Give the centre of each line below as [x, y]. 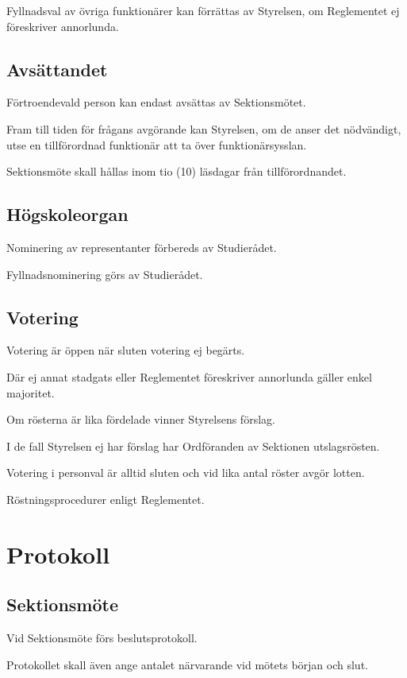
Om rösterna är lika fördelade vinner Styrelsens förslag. [141, 419]
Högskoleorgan [67, 214]
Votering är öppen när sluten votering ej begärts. [126, 350]
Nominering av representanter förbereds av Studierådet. [142, 247]
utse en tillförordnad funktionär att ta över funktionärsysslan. [157, 144]
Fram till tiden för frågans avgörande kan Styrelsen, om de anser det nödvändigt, [204, 128]
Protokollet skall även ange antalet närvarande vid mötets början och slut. [187, 664]
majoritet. [31, 392]
